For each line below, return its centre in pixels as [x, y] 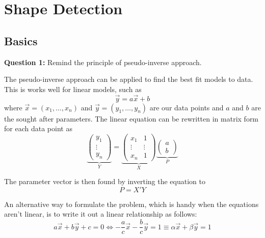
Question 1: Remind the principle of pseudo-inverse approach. [103, 62]
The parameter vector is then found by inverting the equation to [105, 181]
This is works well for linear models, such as [73, 89]
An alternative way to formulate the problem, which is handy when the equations [131, 204]
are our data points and [187, 107]
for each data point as [38, 128]
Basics [21, 40]
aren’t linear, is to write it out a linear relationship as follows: [101, 214]
